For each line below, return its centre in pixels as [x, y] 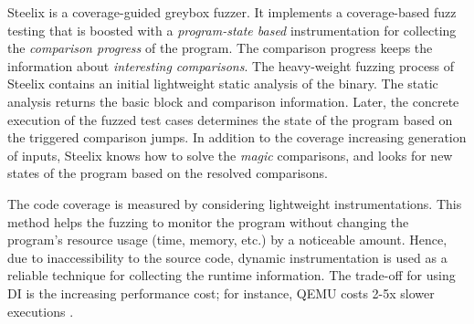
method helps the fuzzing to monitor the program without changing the [208, 221]
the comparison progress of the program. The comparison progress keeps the [220, 48]
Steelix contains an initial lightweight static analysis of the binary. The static [223, 84]
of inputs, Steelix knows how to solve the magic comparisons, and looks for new [230, 155]
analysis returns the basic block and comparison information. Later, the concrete [233, 101]
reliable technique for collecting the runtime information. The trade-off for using [232, 275]
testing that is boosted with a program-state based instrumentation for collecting [232, 30]
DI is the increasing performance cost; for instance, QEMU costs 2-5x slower [221, 293]
